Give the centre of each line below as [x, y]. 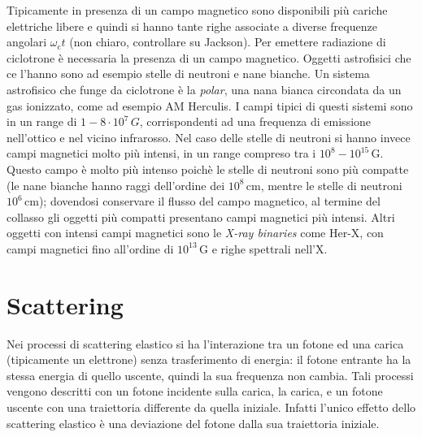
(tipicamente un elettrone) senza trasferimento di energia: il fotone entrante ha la [209, 359]
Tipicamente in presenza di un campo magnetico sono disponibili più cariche [197, 10]
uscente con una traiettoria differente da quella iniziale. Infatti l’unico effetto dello [211, 407]
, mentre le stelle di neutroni [331, 185]
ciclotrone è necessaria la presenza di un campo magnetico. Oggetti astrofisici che [209, 57]
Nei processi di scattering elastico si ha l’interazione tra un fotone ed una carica [205, 343]
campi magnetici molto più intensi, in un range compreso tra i [161, 153]
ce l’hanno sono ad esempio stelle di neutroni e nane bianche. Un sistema [188, 74]
